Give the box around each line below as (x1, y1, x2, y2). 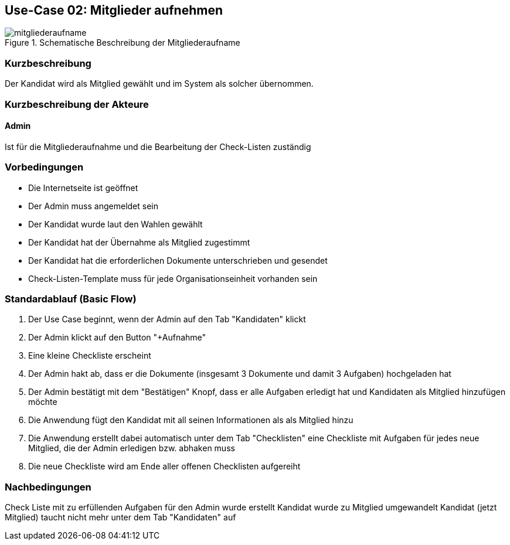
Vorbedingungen (5, 161, 84, 173)
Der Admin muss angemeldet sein (28, 200, 158, 211)
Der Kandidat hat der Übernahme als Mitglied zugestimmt (28, 237, 250, 247)
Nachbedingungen (5, 481, 91, 493)
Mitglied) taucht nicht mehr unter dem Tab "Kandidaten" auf (5, 512, 236, 523)
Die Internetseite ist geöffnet (28, 182, 138, 193)
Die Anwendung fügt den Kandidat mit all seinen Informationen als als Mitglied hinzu (28, 415, 353, 425)
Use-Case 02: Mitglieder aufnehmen (5, 3, 223, 18)
